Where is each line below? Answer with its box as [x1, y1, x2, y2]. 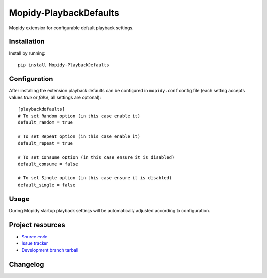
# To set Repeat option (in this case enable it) [18, 134, 141, 139]
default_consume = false [18, 161, 78, 167]
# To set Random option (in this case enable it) [18, 113, 141, 119]
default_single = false [18, 182, 76, 188]
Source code [21, 234, 48, 239]
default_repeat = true [18, 141, 73, 146]
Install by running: [9, 50, 46, 56]
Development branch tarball [21, 247, 79, 253]
